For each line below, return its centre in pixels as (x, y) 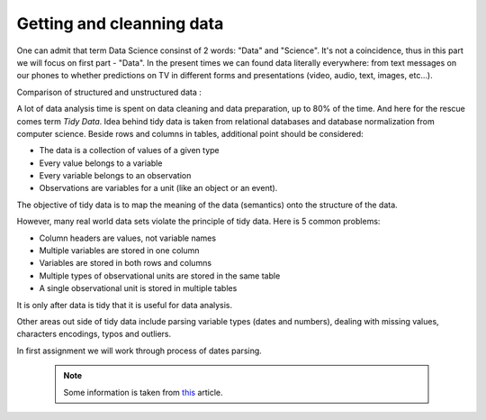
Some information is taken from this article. (144, 392)
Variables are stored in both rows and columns (125, 263)
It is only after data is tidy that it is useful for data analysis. (125, 305)
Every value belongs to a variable (101, 163)
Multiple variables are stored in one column (119, 251)
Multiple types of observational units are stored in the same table (160, 276)
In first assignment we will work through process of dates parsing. (139, 351)
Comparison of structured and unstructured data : (109, 92)
